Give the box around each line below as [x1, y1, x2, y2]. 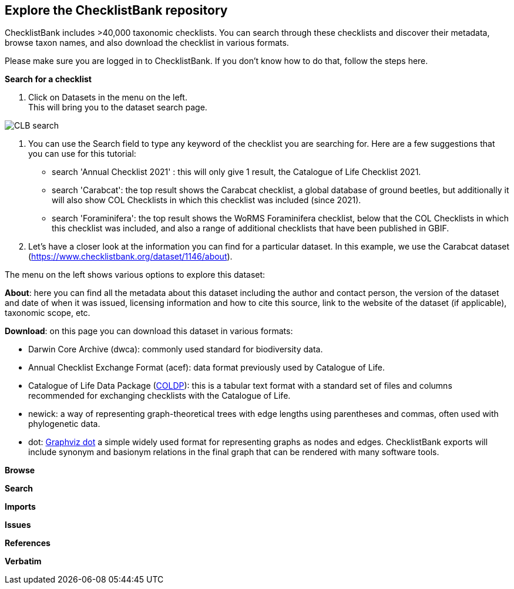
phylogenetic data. [28, 419, 100, 429]
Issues [5, 520, 31, 530]
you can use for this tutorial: [28, 149, 136, 159]
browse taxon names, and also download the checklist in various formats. [5, 38, 289, 48]
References [5, 538, 51, 548]
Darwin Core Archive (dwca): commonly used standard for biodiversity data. [28, 344, 323, 355]
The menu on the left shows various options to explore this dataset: [5, 270, 266, 280]
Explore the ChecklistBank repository [5, 3, 228, 18]
